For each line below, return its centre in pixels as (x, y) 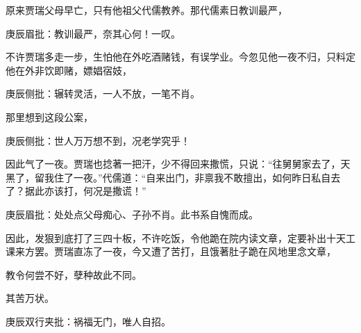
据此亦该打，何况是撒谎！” (85, 191)
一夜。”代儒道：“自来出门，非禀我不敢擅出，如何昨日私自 (202, 177)
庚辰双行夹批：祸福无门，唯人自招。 (88, 321)
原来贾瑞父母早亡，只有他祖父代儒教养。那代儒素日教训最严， (146, 10)
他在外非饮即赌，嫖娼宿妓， (69, 70)
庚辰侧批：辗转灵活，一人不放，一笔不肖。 (103, 94)
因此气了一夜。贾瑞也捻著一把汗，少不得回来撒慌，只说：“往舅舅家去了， (173, 164)
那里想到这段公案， (49, 116)
